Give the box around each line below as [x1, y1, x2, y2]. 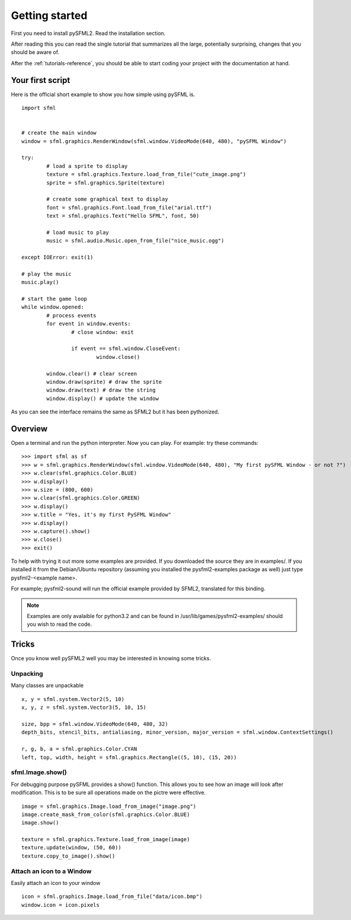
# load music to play [46, 229, 110, 235]
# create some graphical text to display [46, 196, 169, 203]
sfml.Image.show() [11, 768, 67, 776]
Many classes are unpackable [11, 682, 84, 689]
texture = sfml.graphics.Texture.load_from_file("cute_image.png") [46, 171, 246, 178]
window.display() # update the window [46, 395, 159, 402]
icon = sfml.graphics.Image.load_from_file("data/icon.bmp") [21, 893, 202, 900]
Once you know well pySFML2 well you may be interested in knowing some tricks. [11, 655, 211, 662]
